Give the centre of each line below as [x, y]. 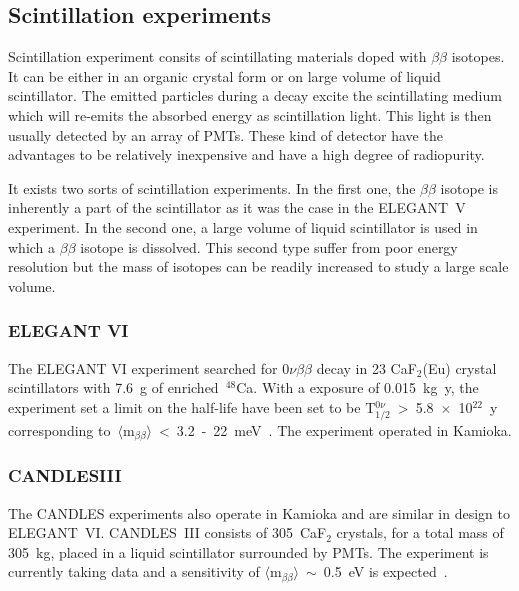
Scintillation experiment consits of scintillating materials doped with [217, 56]
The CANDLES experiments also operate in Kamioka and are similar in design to [259, 512]
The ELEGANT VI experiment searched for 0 [149, 367]
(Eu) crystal [459, 367]
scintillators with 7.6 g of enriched [113, 387]
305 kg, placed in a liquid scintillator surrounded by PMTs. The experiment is [248, 551]
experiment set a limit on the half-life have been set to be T [192, 406]
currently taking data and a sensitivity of [134, 571]
